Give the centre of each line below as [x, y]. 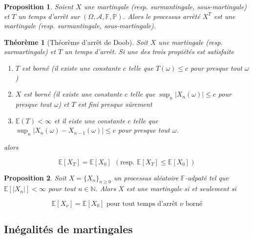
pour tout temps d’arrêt [142, 204]
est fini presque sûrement [115, 104]
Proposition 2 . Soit [35, 177]
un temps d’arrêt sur [49, 16]
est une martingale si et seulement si [181, 189]
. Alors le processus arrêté [161, 16]
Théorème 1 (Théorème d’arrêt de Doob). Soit [76, 42]
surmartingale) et [30, 51]
